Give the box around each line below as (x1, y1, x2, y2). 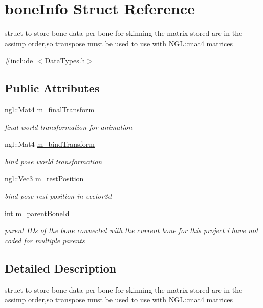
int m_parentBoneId (5, 207, 70, 218)
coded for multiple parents (5, 235, 85, 245)
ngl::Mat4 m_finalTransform (5, 104, 95, 115)
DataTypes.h (45, 55, 85, 66)
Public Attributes (5, 80, 100, 96)
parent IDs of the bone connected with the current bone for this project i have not (5, 225, 258, 236)
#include (5, 55, 33, 66)
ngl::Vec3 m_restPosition (5, 173, 84, 184)
